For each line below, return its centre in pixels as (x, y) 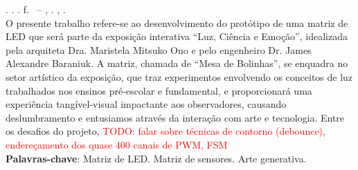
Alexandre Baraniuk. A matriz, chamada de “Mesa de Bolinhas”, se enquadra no (177, 63)
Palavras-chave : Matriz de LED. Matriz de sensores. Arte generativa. (156, 158)
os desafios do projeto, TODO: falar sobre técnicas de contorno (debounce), (165, 131)
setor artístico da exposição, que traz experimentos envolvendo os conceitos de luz (179, 76)
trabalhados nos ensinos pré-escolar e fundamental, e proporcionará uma (159, 90)
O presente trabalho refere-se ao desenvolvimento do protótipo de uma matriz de (177, 22)
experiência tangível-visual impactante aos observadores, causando (146, 104)
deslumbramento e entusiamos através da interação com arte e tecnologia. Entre (175, 117)
